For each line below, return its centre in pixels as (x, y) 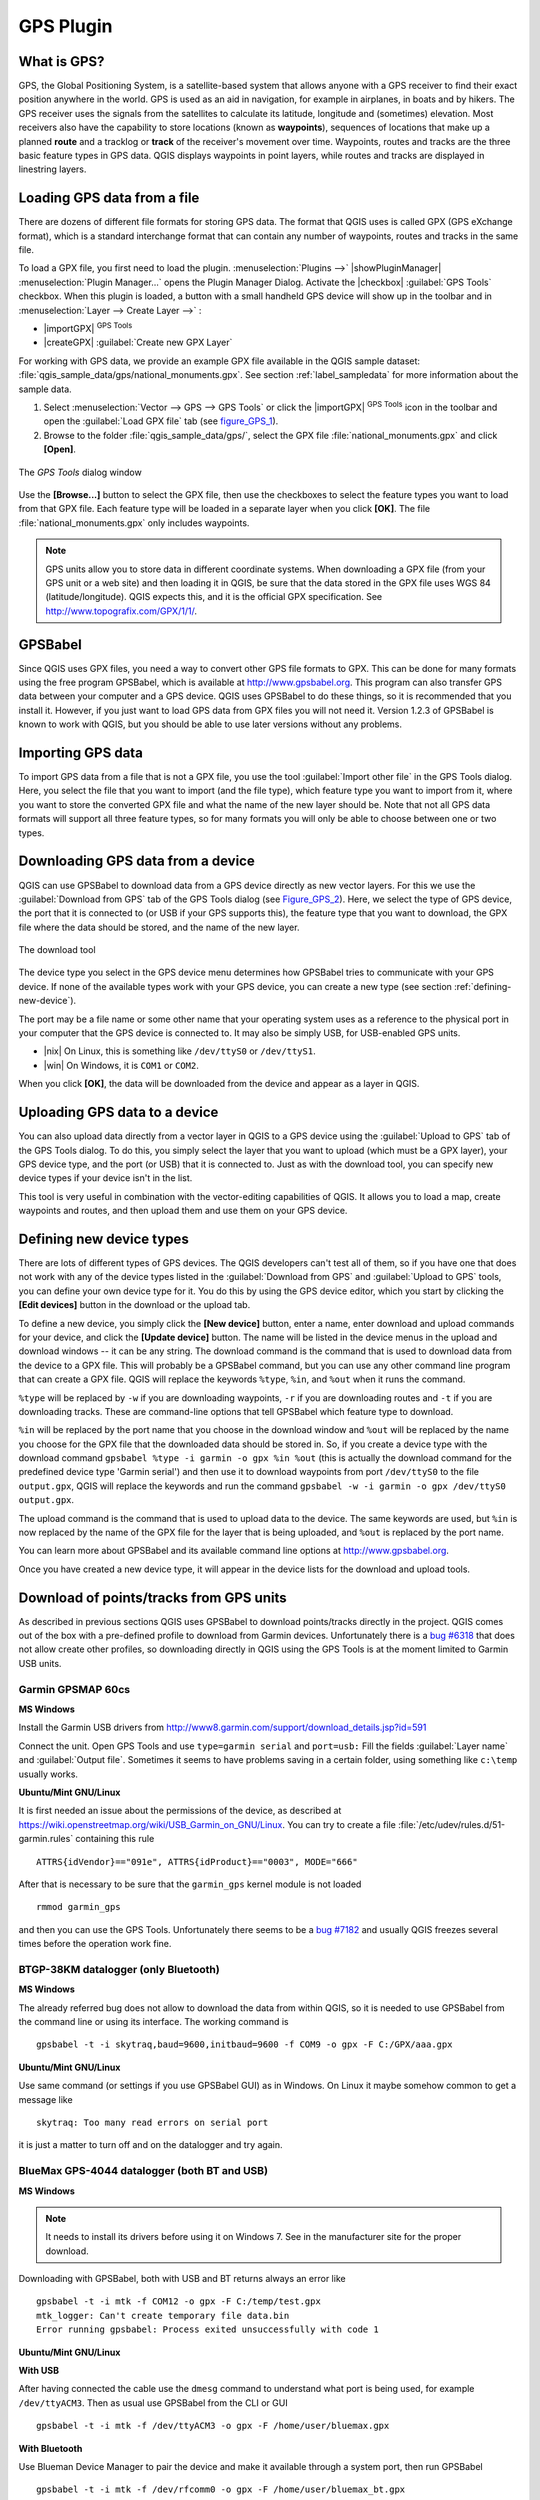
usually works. (48, 1774)
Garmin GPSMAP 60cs (74, 1689)
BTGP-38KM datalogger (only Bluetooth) (119, 1969)
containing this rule (115, 1839)
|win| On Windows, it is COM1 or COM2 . (121, 1065)
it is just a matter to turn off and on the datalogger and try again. (150, 2145)
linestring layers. (52, 169)
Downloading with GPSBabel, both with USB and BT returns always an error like (182, 2279)
